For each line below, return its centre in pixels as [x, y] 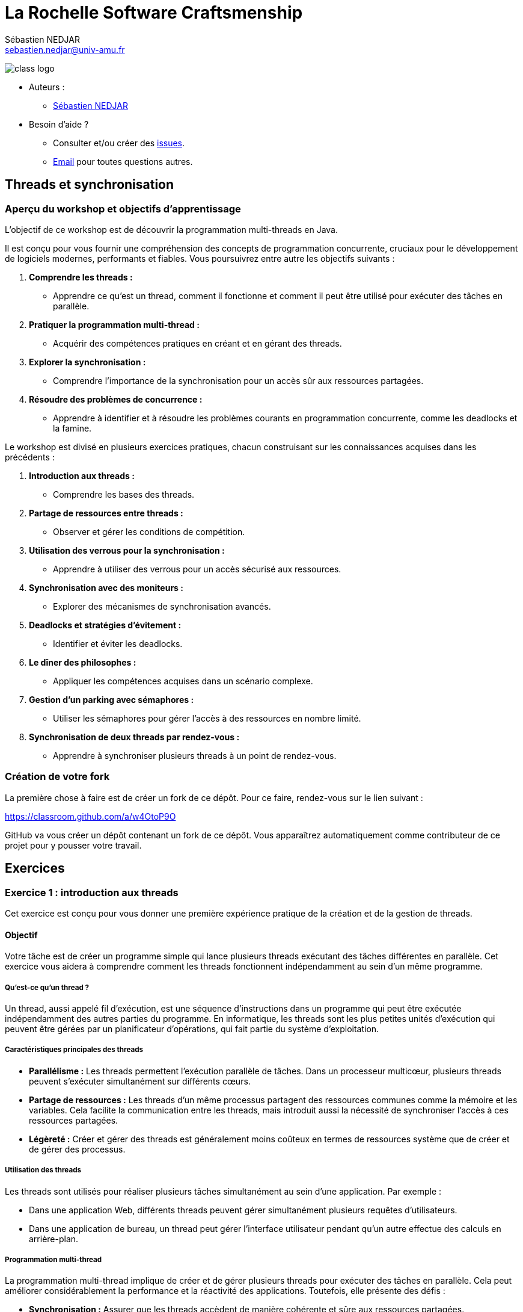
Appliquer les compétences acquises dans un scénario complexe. [183, 681]
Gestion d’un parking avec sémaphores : [112, 699]
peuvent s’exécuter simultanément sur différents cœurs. [140, 1081]
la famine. [72, 428]
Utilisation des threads [43, 1170]
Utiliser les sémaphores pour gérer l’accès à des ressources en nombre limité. [207, 718]
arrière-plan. [54, 1239]
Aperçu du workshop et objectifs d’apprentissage [123, 209]
